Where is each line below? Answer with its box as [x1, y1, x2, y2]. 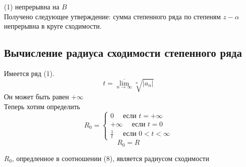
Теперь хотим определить [4, 101, 81, 111]
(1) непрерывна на [4, 1, 60, 11]
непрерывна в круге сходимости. [4, 21, 102, 31]
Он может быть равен [4, 91, 69, 102]
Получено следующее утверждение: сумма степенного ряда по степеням [4, 11, 221, 21]
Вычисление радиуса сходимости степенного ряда [4, 45, 242, 60]
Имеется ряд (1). [4, 68, 55, 78]
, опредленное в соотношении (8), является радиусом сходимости [12, 153, 209, 163]
